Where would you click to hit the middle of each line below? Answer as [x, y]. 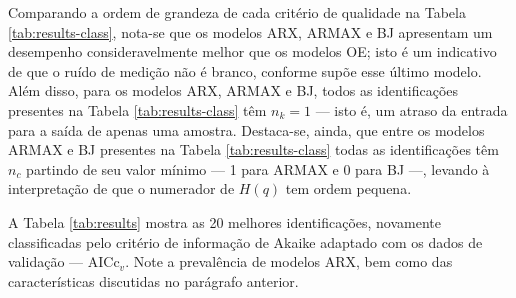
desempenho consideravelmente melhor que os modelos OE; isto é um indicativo [252, 51]
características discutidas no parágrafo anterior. [153, 280]
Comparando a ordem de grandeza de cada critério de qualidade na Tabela [237, 12]
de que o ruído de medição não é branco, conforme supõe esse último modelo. [245, 70]
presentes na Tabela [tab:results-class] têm [137, 109]
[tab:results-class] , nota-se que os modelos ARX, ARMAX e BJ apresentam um [250, 31]
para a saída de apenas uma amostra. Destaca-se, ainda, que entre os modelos [246, 129]
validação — [46, 261]
